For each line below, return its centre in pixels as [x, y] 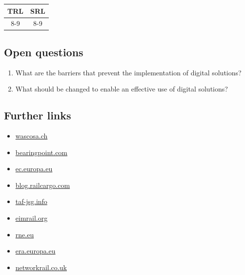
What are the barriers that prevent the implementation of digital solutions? [128, 72]
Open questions [44, 52]
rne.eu [25, 234]
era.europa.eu [35, 251]
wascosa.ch [31, 136]
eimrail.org [31, 218]
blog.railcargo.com [43, 185]
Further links [38, 115]
